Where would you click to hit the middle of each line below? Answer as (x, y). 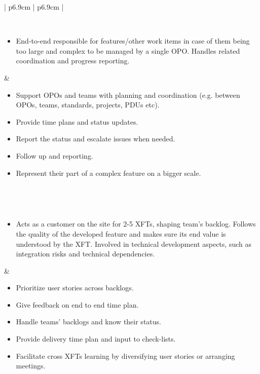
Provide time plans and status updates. (77, 121)
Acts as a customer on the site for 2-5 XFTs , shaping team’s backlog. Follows (136, 224)
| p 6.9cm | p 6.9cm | (34, 7)
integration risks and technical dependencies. (85, 254)
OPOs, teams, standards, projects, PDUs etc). (88, 105)
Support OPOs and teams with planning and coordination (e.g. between (128, 95)
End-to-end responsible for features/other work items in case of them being (133, 41)
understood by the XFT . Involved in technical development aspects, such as (134, 244)
